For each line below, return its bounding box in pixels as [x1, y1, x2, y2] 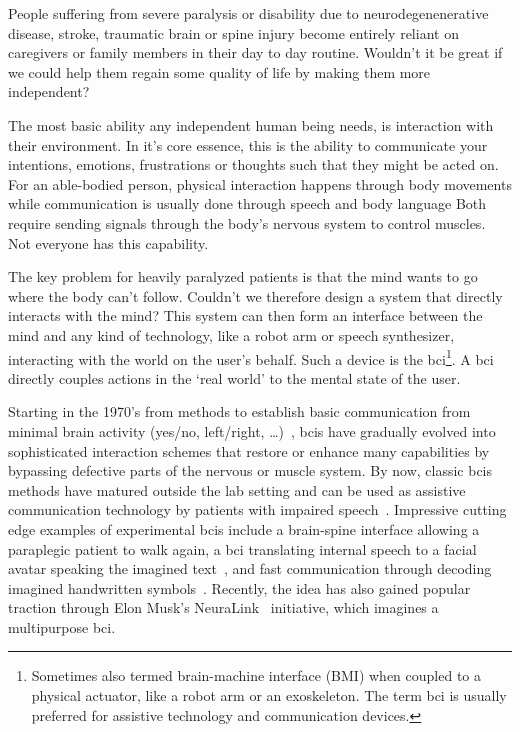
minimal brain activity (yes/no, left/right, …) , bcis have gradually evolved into [8, 420, 496, 441]
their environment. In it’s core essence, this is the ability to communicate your [8, 134, 488, 155]
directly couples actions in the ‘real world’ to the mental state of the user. [8, 367, 461, 388]
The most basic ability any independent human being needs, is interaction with [8, 114, 494, 135]
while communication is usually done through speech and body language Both [8, 193, 487, 214]
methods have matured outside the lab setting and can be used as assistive [8, 479, 466, 500]
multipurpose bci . [8, 616, 116, 637]
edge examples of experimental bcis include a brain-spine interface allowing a [8, 518, 480, 539]
